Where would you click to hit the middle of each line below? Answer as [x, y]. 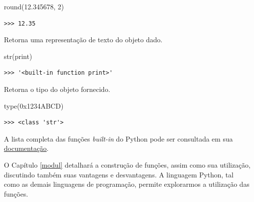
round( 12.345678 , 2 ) [34, 6]
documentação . [26, 148]
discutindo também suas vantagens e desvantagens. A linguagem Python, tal [119, 174]
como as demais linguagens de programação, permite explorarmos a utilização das [127, 184]
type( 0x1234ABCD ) [34, 105]
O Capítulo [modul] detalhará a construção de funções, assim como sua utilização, [127, 164]
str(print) [18, 56]
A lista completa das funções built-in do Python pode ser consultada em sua [118, 138]
